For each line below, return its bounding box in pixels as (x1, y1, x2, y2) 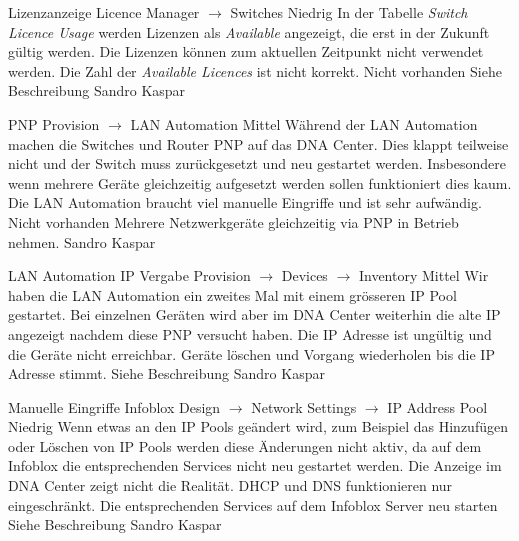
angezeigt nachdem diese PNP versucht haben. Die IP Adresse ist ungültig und (8, 323, 492, 344)
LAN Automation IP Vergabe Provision (8, 265, 251, 286)
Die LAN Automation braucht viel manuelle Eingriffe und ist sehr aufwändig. (8, 192, 482, 213)
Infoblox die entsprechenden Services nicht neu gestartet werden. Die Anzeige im (8, 455, 502, 476)
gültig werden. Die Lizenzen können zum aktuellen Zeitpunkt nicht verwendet (8, 41, 484, 62)
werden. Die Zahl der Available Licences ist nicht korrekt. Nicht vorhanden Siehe (8, 60, 502, 81)
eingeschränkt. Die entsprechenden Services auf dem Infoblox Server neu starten (8, 494, 498, 515)
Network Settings (251, 396, 357, 417)
